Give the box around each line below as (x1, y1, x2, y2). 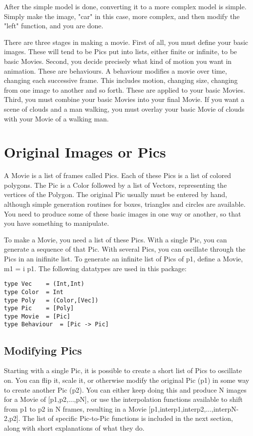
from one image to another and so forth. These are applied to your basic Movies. (4, 84, 245, 95)
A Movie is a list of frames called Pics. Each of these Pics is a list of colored (4, 170, 232, 180)
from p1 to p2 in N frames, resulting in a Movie (4, 403, 147, 414)
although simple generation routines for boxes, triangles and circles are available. (4, 199, 246, 209)
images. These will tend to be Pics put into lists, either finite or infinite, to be (4, 46, 237, 57)
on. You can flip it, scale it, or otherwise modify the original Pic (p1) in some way (4, 375, 250, 385)
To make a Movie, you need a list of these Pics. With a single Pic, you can (4, 234, 227, 244)
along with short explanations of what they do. (4, 422, 145, 433)
